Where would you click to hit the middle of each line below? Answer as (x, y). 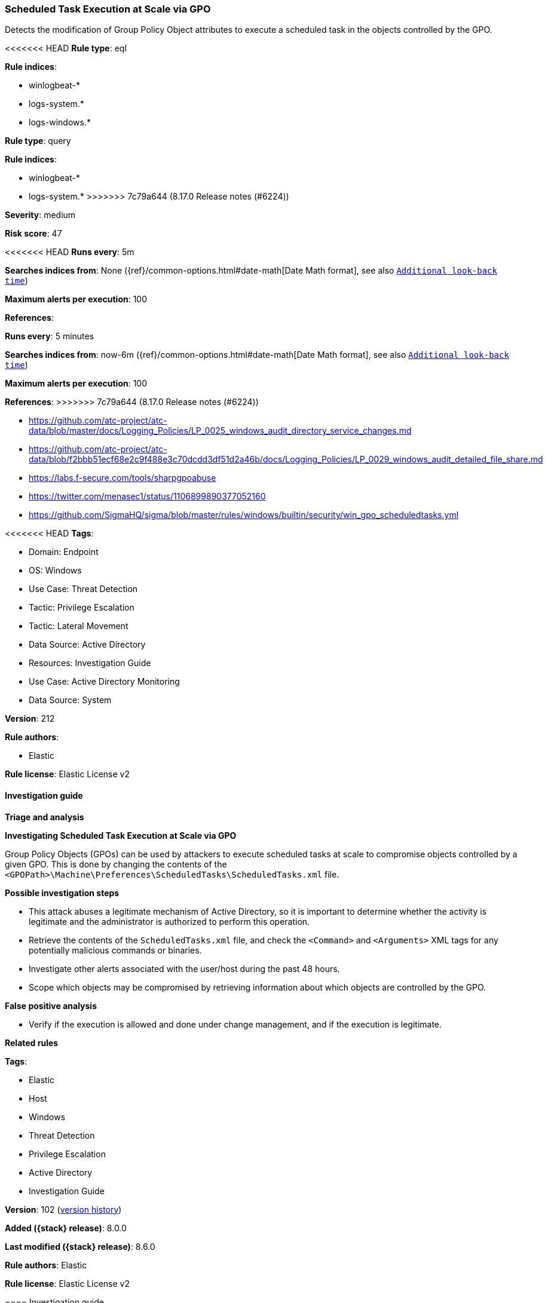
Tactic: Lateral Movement (79, 626)
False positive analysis (51, 1005)
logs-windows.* (60, 122)
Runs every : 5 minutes (50, 336)
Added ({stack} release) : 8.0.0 (66, 1228)
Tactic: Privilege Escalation (82, 608)
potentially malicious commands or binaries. (115, 950)
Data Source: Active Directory (87, 645)
